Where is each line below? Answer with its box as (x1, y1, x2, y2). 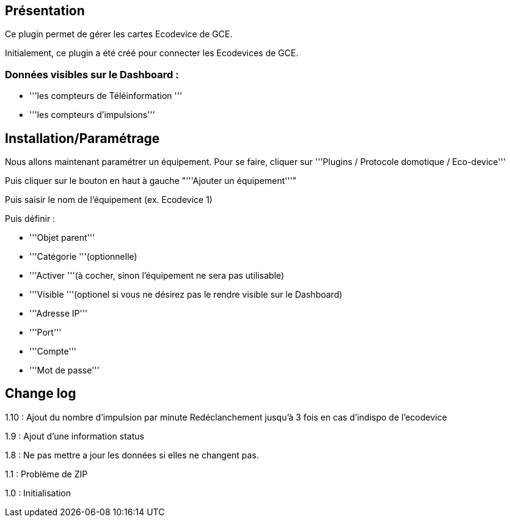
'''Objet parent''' (29, 232, 95, 243)
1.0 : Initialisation (5, 487, 71, 498)
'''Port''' (29, 327, 62, 338)
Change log (5, 386, 76, 402)
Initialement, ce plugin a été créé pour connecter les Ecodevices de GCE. (5, 48, 299, 59)
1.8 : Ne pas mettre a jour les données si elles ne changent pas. (5, 449, 259, 460)
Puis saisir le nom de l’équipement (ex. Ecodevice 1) (5, 194, 213, 205)
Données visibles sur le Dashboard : (5, 68, 179, 81)
